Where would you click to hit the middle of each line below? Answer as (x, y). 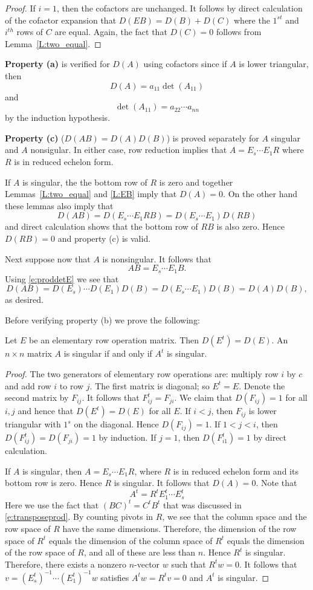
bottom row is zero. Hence (53, 483)
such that (189, 564)
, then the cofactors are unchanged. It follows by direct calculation (180, 8)
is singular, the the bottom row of (85, 182)
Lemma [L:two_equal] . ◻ (53, 43)
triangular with (33, 424)
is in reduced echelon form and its (236, 471)
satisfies (115, 577)
